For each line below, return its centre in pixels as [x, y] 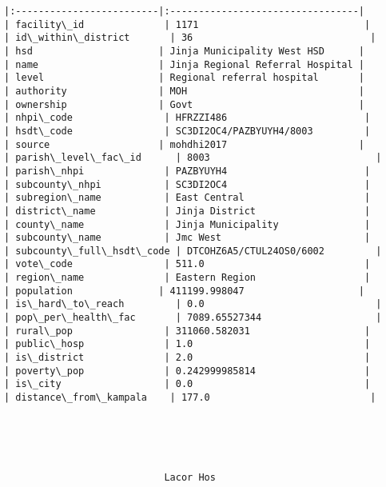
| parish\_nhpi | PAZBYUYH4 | [187, 171]
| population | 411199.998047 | [185, 291]
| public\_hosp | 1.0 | [187, 344]
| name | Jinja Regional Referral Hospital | [185, 64]
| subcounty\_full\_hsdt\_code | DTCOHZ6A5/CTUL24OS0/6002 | [193, 251]
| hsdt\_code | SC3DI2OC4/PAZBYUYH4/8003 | [187, 131]
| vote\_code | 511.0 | [187, 264]
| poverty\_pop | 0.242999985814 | [187, 371]
